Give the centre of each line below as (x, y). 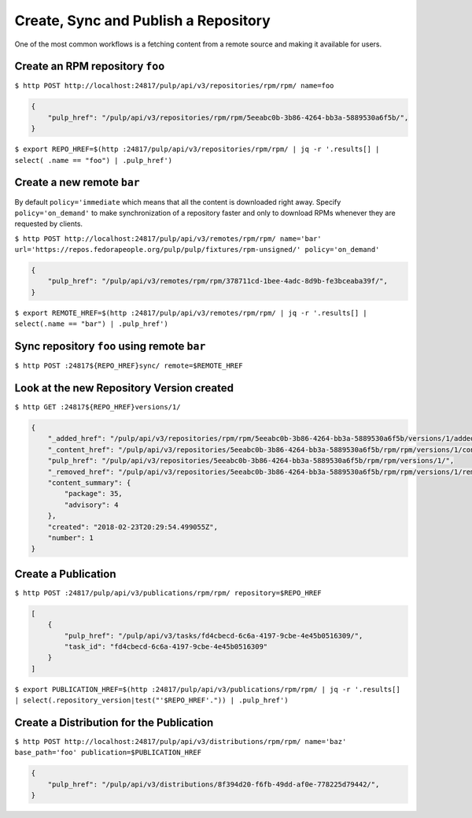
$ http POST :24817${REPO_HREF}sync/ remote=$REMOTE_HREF (129, 366)
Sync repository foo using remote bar (110, 346)
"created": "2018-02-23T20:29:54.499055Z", (133, 527)
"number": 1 (71, 538)
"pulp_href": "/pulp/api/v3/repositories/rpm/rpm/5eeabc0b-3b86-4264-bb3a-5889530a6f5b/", (228, 117)
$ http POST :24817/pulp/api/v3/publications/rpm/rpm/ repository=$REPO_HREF (168, 593)
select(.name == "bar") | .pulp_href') (91, 324)
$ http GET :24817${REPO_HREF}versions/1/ (98, 407)
